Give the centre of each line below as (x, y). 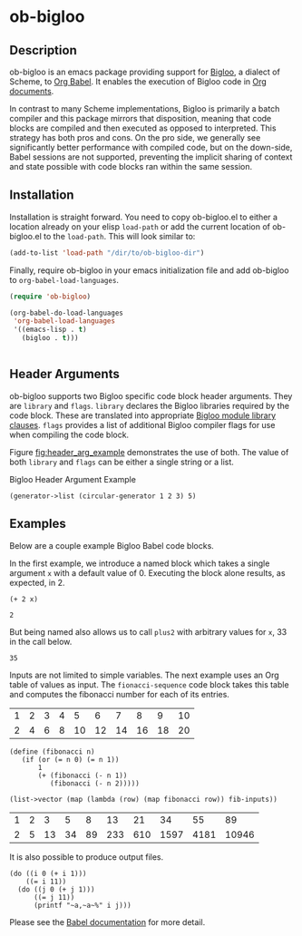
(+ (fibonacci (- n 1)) (83, 775)
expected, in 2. (37, 582)
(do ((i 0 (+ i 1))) (49, 873)
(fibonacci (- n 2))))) (95, 783)
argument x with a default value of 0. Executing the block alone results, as (147, 572)
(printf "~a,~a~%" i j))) (82, 905)
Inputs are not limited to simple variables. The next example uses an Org (144, 675)
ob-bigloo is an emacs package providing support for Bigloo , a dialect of (145, 72)
